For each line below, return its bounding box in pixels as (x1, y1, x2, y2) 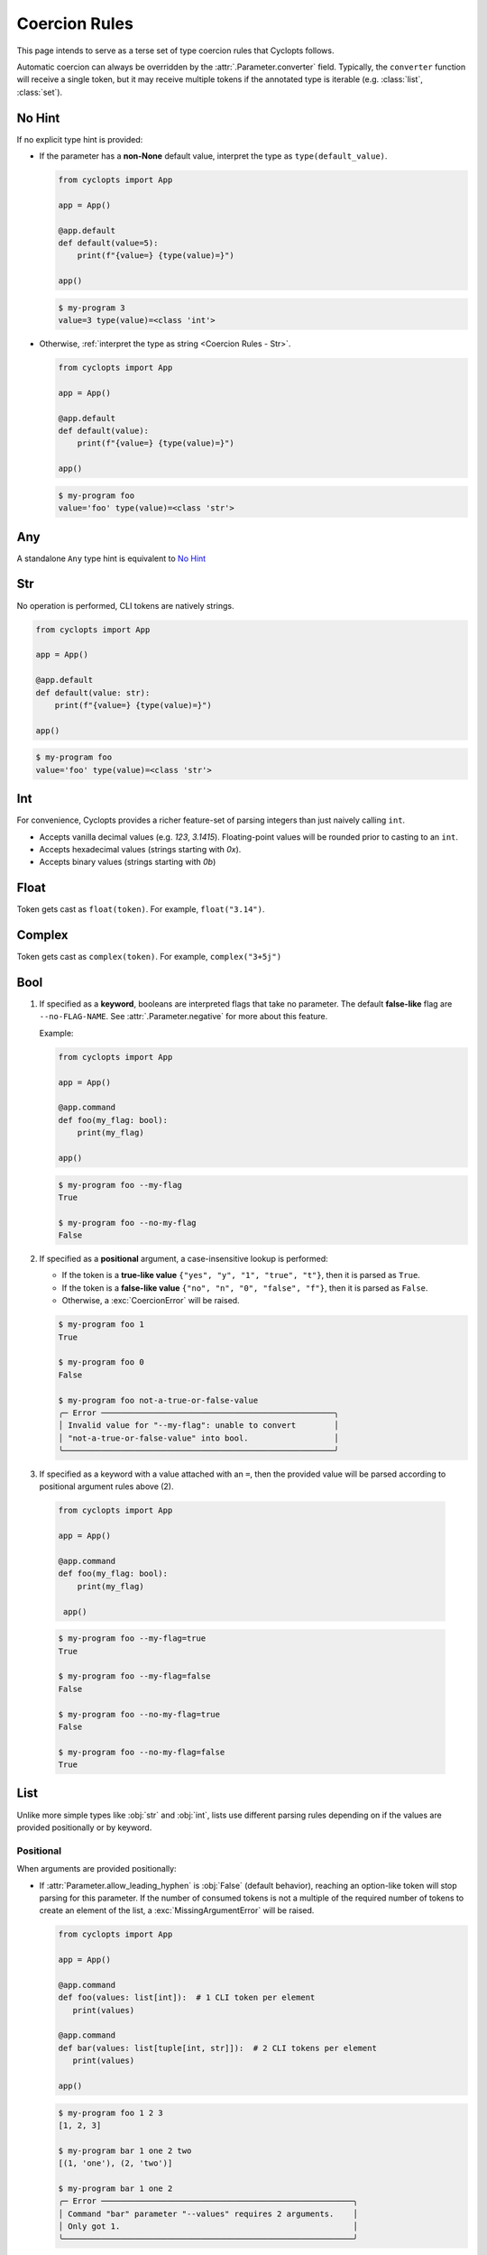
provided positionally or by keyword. (16, 1822, 152, 1833)
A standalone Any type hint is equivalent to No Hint (16, 553, 207, 564)
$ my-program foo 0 (58, 1358, 144, 1367)
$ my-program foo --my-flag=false (58, 1671, 211, 1681)
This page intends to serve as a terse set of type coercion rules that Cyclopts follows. (16, 45, 335, 56)
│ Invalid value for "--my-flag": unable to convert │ (58, 1421, 339, 1431)
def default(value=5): (58, 237, 159, 248)
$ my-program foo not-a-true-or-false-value (58, 1394, 259, 1405)
